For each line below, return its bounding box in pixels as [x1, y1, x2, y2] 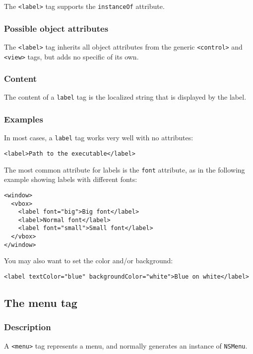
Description [4, 321, 51, 333]
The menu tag [4, 295, 77, 310]
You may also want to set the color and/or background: [4, 255, 173, 266]
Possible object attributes [4, 22, 109, 34]
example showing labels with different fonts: [4, 174, 137, 184]
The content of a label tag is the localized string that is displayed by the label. [4, 92, 247, 102]
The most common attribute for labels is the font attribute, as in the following [4, 164, 245, 175]
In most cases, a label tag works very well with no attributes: [4, 132, 193, 143]
